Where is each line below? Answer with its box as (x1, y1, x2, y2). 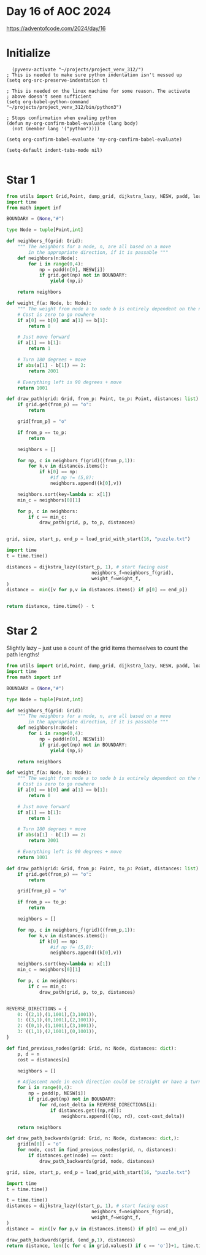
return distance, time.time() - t (6, 604, 95, 610)
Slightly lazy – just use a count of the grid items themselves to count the (6, 644, 188, 652)
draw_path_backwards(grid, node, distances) (39, 1158, 155, 1164)
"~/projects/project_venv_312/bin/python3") (6, 104, 122, 110)
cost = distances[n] (17, 1056, 70, 1063)
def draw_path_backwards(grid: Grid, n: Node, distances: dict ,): (6, 1135, 180, 1141)
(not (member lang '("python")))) (12, 125, 100, 132)
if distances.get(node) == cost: (28, 1152, 114, 1159)
